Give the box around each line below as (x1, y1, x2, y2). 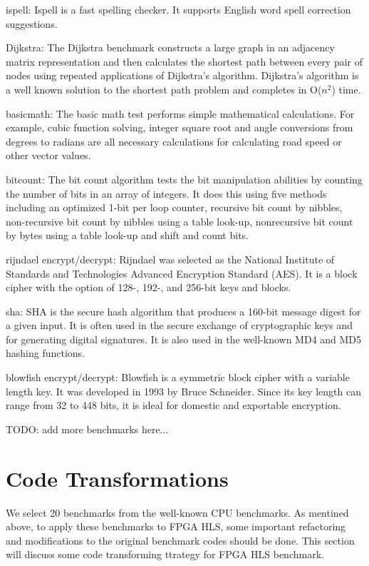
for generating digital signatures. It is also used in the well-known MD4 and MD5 (6, 331, 362, 346)
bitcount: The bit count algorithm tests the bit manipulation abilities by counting (6, 171, 363, 186)
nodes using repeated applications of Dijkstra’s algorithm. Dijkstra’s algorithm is (6, 68, 359, 83)
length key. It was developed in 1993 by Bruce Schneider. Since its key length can (6, 383, 361, 398)
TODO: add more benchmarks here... (6, 421, 169, 436)
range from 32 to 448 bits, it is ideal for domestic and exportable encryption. (6, 398, 341, 413)
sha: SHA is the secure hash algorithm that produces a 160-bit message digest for (6, 303, 361, 318)
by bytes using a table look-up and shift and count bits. (6, 228, 249, 243)
